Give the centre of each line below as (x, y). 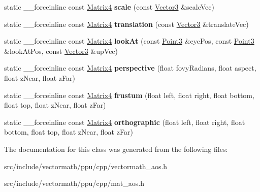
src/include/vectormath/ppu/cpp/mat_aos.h (74, 183)
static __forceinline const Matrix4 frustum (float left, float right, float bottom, (129, 95)
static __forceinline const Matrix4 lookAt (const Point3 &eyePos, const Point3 (129, 41)
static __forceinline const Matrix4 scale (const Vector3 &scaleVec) (109, 7)
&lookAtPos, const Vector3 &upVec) (61, 51)
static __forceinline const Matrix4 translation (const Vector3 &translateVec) (126, 24)
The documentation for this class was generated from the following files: (116, 149)
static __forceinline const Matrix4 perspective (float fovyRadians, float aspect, (130, 68)
